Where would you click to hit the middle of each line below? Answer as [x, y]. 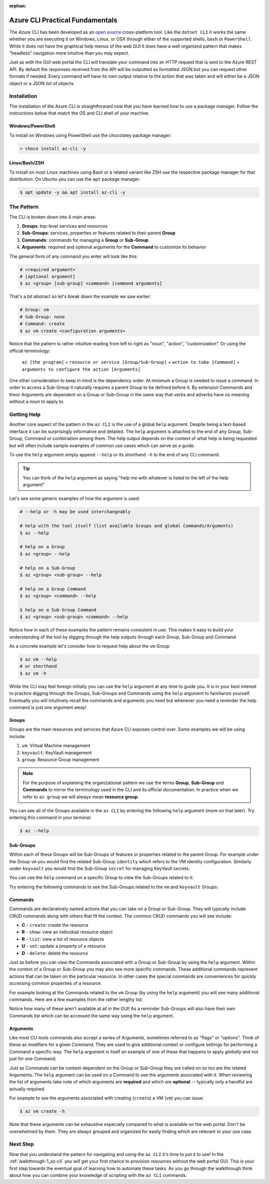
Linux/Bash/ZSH [27, 163]
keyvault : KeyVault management [57, 753]
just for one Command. [33, 1059]
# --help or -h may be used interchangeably [75, 512]
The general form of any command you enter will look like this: [73, 256]
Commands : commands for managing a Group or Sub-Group [85, 240]
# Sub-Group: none [42, 317]
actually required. [27, 1089]
